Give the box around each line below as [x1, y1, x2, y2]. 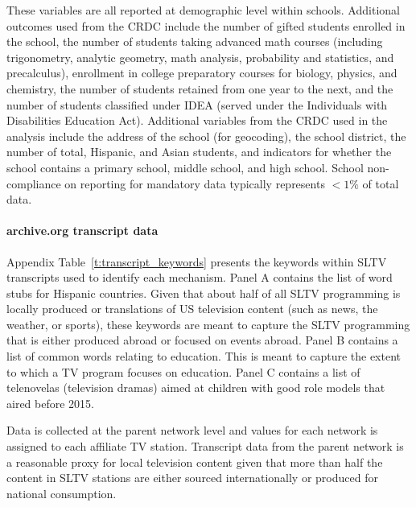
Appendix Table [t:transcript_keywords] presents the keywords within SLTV [6, 253, 387, 270]
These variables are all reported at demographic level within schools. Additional [6, 2, 400, 18]
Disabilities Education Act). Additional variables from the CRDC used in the [6, 112, 388, 129]
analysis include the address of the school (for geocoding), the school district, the [6, 127, 406, 144]
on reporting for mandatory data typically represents [64, 175, 325, 192]
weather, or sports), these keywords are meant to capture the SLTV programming [6, 315, 410, 332]
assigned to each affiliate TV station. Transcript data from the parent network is [6, 438, 404, 455]
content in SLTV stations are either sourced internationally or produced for [6, 469, 378, 486]
